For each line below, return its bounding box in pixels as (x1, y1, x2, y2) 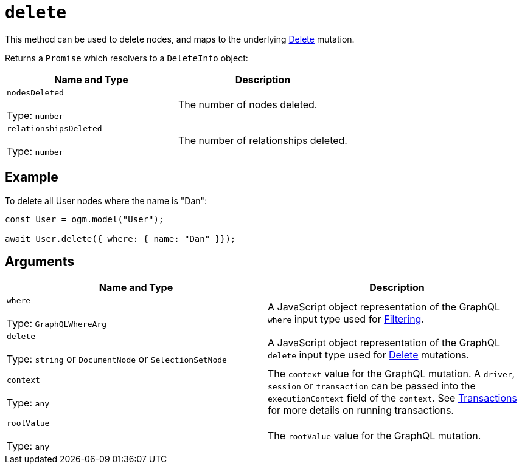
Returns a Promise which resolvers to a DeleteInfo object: (5, 52, 248, 63)
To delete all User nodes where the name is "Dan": (5, 195, 207, 206)
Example (5, 169, 58, 185)
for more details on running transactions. (268, 404, 454, 417)
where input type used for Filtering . (268, 312, 424, 325)
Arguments (5, 254, 75, 270)
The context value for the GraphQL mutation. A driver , (268, 368, 515, 380)
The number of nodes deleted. (178, 98, 318, 111)
